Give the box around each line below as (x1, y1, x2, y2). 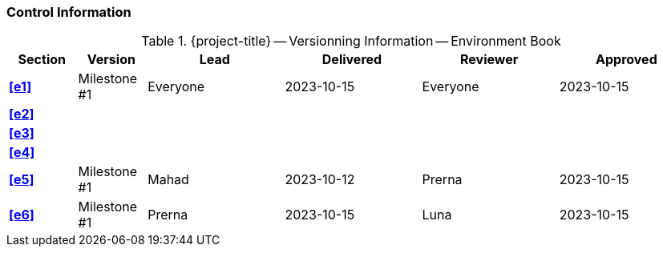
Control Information (6, 4, 131, 20)
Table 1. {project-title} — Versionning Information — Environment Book (141, 33, 561, 50)
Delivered (321, 51, 382, 68)
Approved (596, 51, 657, 68)
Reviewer (460, 51, 519, 68)
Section (18, 51, 66, 68)
